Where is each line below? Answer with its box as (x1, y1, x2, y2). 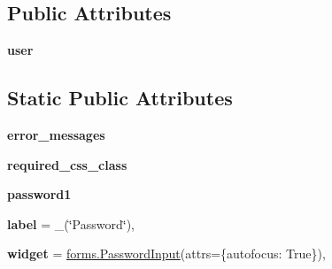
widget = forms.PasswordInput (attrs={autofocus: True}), (7, 244, 326, 263)
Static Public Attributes (7, 84, 233, 111)
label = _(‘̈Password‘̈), (7, 214, 135, 233)
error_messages (7, 126, 105, 143)
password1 (7, 185, 72, 204)
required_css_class (7, 155, 127, 173)
